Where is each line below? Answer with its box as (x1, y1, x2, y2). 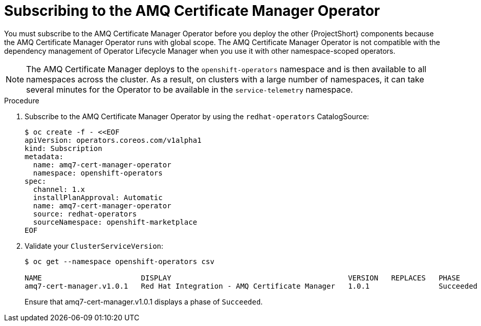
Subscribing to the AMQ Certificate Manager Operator (4, 2, 380, 19)
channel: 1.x (33, 185, 85, 193)
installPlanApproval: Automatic (33, 193, 163, 202)
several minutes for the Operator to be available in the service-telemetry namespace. (26, 84, 353, 95)
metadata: (25, 152, 63, 161)
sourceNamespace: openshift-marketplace (33, 218, 198, 226)
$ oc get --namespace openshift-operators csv (25, 257, 214, 266)
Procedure (4, 96, 39, 105)
